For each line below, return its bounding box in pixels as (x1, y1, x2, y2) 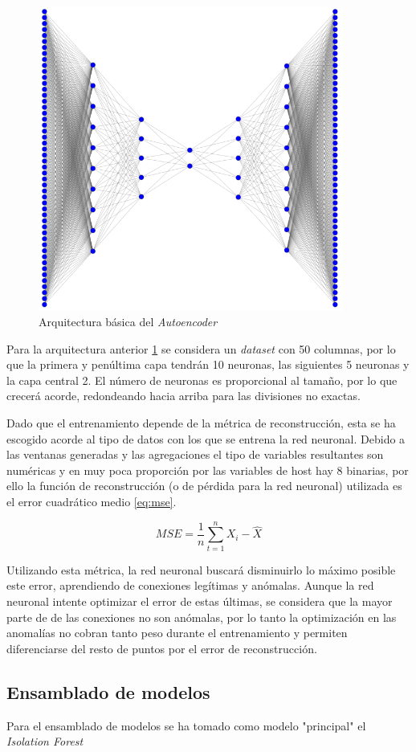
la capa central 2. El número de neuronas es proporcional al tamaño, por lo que (6, 371, 398, 388)
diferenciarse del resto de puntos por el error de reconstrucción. (6, 640, 317, 656)
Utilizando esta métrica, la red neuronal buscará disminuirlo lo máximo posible (6, 561, 396, 578)
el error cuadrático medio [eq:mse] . (6, 493, 177, 510)
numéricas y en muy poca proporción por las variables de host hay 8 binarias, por (6, 461, 409, 478)
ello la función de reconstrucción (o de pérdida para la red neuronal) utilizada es (6, 477, 402, 494)
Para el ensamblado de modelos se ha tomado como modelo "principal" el (6, 717, 366, 734)
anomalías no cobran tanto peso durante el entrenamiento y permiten (6, 624, 348, 641)
